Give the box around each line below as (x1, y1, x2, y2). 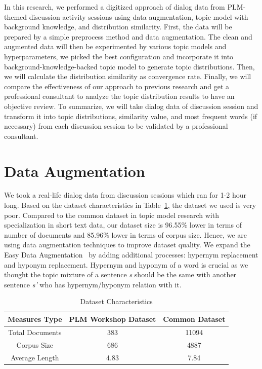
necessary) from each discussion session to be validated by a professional (4, 121, 228, 131)
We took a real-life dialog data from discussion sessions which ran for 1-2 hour (4, 190, 247, 200)
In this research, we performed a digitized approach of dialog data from (4, 2, 225, 12)
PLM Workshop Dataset (69, 313, 156, 324)
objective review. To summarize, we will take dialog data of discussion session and (4, 100, 258, 111)
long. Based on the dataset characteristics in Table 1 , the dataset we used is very (4, 200, 256, 210)
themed (4, 11, 27, 22)
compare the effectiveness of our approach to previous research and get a (4, 81, 229, 91)
